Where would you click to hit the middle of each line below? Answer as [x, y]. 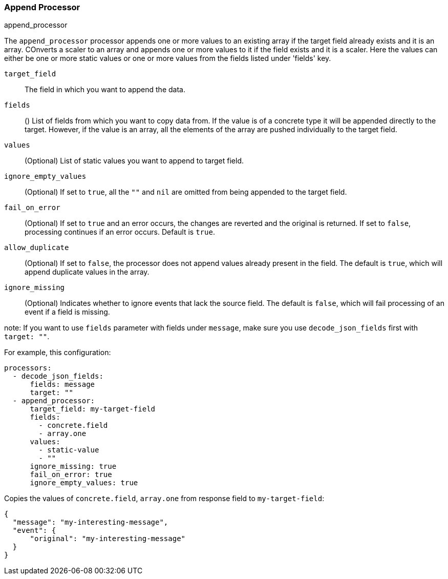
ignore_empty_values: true [84, 483]
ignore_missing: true [73, 467]
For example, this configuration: [58, 353]
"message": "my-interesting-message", [90, 522]
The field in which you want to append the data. [105, 90]
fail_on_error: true [71, 475]
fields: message [62, 385]
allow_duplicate [37, 248]
